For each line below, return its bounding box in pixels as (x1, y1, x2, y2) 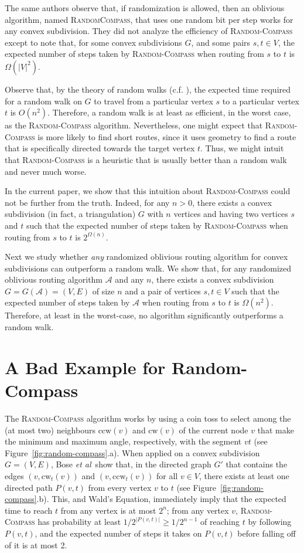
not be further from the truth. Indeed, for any (5, 196, 170, 208)
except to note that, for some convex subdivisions (5, 36, 182, 48)
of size (92, 284, 115, 297)
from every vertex (88, 481, 152, 493)
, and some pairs (191, 36, 251, 48)
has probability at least (37, 515, 121, 528)
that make (257, 423, 294, 436)
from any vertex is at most (60, 504, 156, 516)
